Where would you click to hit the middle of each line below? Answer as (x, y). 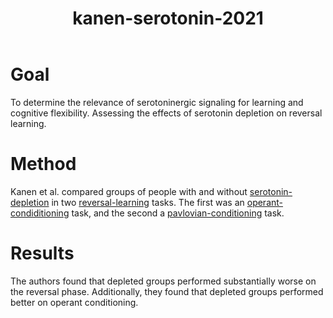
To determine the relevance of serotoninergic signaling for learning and (157, 102)
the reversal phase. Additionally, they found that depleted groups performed (167, 291)
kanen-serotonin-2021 (168, 18)
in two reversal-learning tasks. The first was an (148, 202)
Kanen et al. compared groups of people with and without (129, 191)
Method (43, 164)
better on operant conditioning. (74, 302)
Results (42, 253)
